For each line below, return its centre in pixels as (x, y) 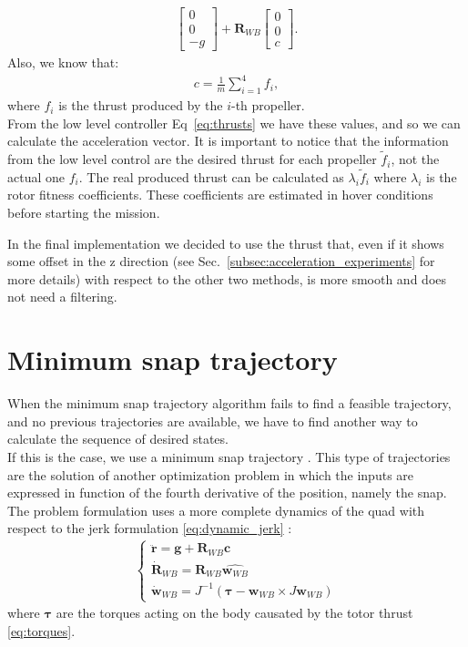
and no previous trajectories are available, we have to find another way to (213, 421)
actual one (36, 176)
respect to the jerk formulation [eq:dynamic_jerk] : (150, 528)
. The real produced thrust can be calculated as (211, 176)
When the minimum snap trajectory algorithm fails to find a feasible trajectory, (229, 403)
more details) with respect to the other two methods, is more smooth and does (227, 278)
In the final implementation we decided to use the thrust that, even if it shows (226, 243)
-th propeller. (268, 105)
